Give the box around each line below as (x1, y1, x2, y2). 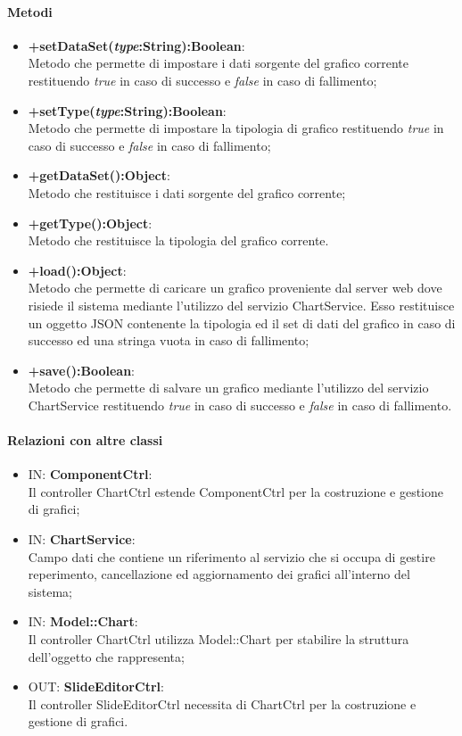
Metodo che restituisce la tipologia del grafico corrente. (28, 231, 329, 250)
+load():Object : (28, 260, 127, 279)
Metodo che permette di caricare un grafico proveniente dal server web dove (28, 278, 442, 297)
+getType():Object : (28, 213, 153, 232)
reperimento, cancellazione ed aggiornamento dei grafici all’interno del (28, 565, 410, 583)
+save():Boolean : (28, 360, 135, 379)
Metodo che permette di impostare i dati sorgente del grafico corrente (28, 54, 408, 72)
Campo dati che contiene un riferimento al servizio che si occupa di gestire (28, 547, 435, 566)
